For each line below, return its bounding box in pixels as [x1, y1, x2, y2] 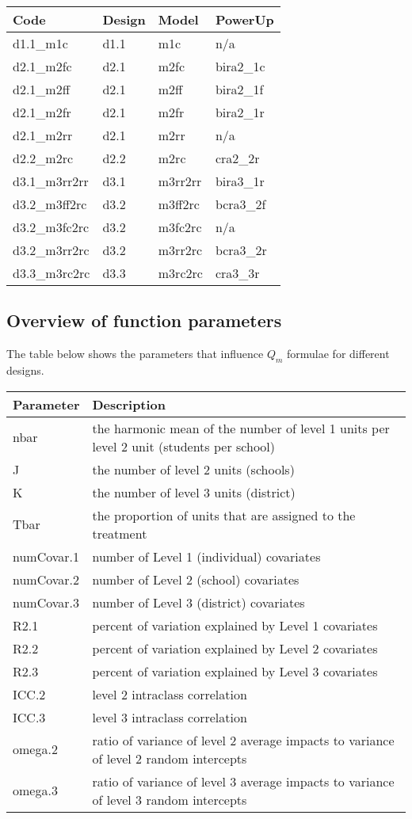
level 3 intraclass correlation [92, 707, 247, 726]
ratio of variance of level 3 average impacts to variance [92, 771, 395, 790]
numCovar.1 [13, 547, 80, 566]
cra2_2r [215, 149, 260, 167]
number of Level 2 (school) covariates [92, 569, 299, 589]
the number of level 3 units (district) [92, 482, 296, 501]
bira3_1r [215, 172, 265, 190]
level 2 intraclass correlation [92, 684, 247, 703]
